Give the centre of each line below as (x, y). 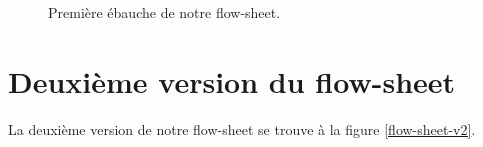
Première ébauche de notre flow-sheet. (164, 12)
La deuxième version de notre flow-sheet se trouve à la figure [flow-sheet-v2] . (242, 128)
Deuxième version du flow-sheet (232, 80)
